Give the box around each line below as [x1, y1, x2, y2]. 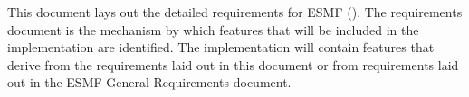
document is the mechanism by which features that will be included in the [7, 20, 419, 39]
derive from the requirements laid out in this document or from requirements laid [7, 55, 459, 74]
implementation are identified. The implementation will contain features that [7, 38, 435, 57]
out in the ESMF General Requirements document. [7, 73, 292, 92]
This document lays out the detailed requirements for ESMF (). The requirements [7, 3, 463, 21]
